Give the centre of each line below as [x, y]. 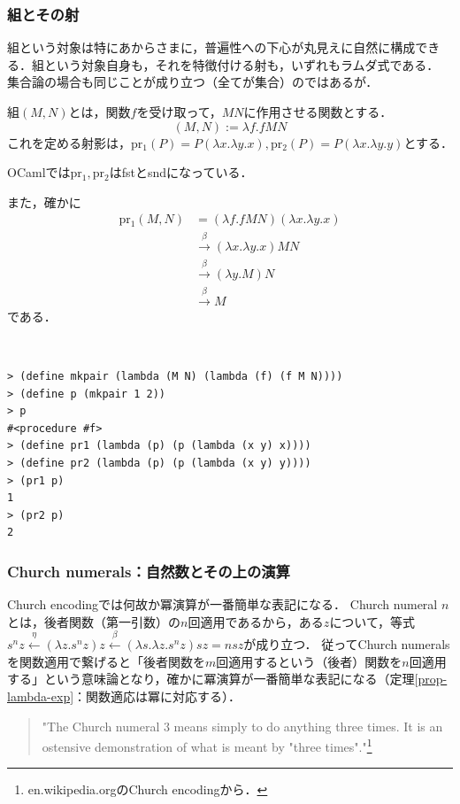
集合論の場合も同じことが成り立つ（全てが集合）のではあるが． [193, 82]
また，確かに [44, 201]
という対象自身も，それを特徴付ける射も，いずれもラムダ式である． [241, 64]
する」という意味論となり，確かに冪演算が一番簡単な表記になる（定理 [211, 679]
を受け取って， [179, 112]
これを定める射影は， [69, 142]
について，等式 [372, 621]
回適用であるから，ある [256, 621]
